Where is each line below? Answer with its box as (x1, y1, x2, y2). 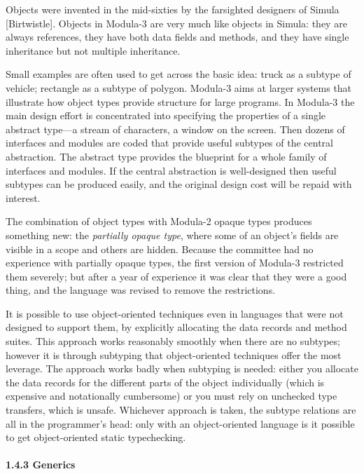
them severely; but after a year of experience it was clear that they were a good (6, 269, 347, 283)
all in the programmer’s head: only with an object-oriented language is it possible (6, 416, 355, 431)
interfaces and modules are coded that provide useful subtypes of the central (6, 135, 333, 150)
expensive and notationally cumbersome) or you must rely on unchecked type (6, 388, 337, 403)
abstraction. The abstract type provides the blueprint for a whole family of (6, 149, 327, 163)
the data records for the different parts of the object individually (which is (6, 374, 325, 389)
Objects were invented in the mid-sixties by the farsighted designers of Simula (6, 2, 339, 16)
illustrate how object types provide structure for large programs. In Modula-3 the (6, 94, 355, 109)
